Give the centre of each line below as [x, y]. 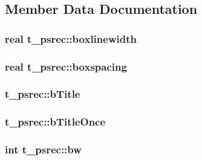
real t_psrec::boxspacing [66, 66]
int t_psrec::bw [43, 149]
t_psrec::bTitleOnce [55, 122]
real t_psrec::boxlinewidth [71, 38]
